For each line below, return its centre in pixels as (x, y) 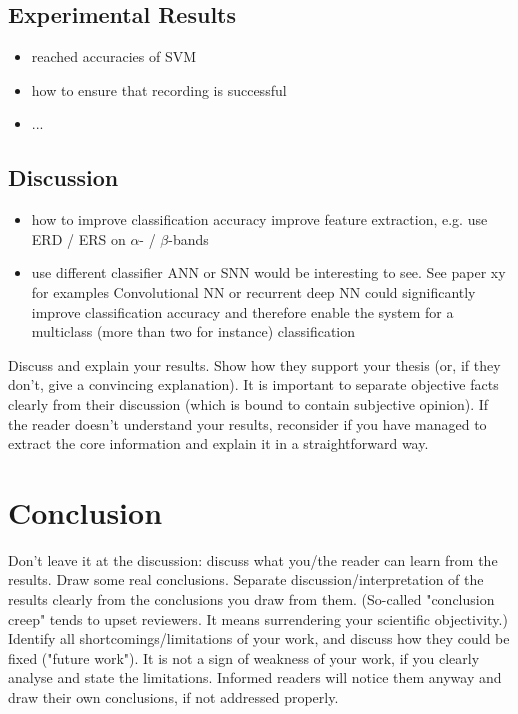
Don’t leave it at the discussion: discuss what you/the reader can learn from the (253, 559)
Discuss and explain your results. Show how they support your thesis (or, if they (254, 364)
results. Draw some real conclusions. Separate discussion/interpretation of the (246, 579)
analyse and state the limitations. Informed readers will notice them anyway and (255, 677)
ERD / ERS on (78, 238)
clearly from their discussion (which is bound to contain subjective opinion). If (248, 403)
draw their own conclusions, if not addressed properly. (173, 697)
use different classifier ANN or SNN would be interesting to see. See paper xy (268, 272)
